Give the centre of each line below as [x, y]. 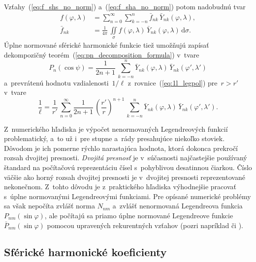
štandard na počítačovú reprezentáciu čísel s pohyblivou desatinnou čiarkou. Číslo [128, 167]
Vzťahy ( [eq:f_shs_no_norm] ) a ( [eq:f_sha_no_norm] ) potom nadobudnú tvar [125, 6]
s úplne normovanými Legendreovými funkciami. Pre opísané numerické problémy [128, 196]
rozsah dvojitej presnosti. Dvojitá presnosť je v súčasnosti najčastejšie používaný [126, 158]
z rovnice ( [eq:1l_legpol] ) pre [173, 82]
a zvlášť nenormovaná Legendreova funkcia [177, 206]
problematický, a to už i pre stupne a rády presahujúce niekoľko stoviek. [114, 138]
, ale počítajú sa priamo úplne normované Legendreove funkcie [139, 215]
